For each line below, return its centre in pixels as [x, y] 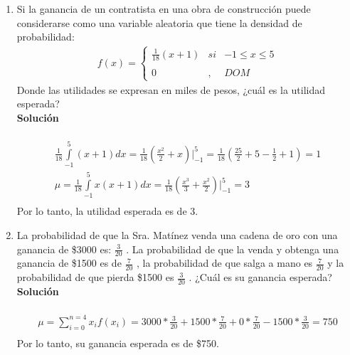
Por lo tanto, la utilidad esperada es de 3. [107, 211]
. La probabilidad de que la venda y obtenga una [233, 249]
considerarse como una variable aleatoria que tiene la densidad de [159, 22]
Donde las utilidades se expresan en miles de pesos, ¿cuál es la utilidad [171, 89]
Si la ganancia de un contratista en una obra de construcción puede [164, 9]
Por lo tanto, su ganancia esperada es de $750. [118, 343]
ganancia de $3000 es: [64, 249]
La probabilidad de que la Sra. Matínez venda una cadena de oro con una [177, 235]
